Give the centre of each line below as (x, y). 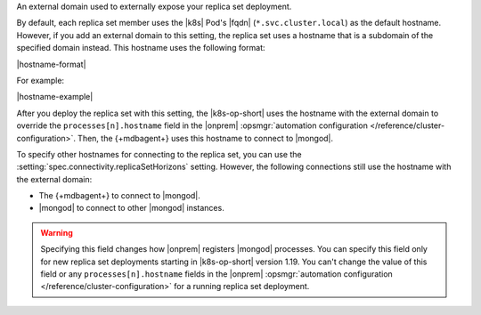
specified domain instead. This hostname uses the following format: (141, 48)
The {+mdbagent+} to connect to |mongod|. (119, 196)
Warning (57, 232)
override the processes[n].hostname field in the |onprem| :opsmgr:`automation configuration (192, 125)
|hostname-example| (55, 97)
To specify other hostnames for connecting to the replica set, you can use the (159, 154)
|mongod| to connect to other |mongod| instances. (131, 208)
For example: (41, 80)
